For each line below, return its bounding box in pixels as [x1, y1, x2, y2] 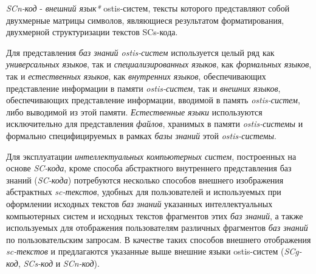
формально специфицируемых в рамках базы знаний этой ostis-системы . [6, 129, 276, 142]
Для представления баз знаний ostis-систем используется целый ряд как [6, 46, 275, 58]
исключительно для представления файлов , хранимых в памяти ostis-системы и [6, 117, 303, 130]
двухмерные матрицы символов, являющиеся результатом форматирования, [6, 13, 284, 26]
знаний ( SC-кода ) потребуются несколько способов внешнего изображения [6, 173, 284, 186]
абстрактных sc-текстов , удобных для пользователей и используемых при [6, 185, 281, 198]
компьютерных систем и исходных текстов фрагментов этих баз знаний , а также [6, 209, 303, 222]
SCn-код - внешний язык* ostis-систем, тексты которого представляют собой [6, 2, 290, 14]
